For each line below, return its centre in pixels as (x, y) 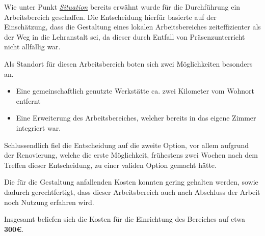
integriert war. (38, 127)
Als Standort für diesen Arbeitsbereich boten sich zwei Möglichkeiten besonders (128, 63)
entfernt (28, 100)
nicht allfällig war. (32, 47)
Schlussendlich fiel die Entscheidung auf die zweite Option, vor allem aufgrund (127, 145)
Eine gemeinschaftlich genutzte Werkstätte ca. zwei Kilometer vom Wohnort (135, 91)
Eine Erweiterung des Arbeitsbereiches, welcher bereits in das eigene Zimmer (136, 118)
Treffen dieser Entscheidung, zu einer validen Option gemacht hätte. (110, 165)
